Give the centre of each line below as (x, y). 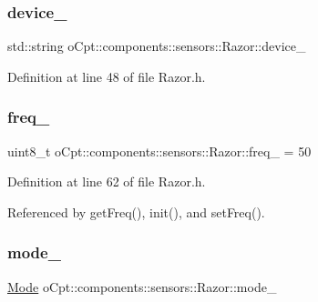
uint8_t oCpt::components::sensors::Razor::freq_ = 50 (159, 151)
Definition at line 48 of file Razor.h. (107, 76)
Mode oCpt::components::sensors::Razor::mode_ (142, 286)
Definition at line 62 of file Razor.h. (107, 181)
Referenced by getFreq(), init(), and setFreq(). (136, 211)
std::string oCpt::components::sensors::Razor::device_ (157, 46)
